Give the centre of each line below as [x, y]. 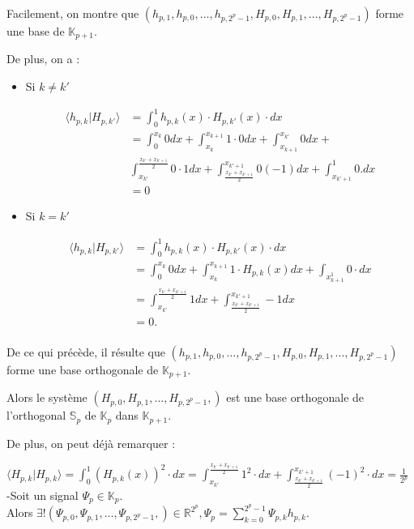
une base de [36, 31]
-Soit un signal [43, 495]
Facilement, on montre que [73, 13]
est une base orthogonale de [295, 397]
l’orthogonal [36, 415]
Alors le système [47, 397]
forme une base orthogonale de [83, 369]
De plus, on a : [43, 59]
